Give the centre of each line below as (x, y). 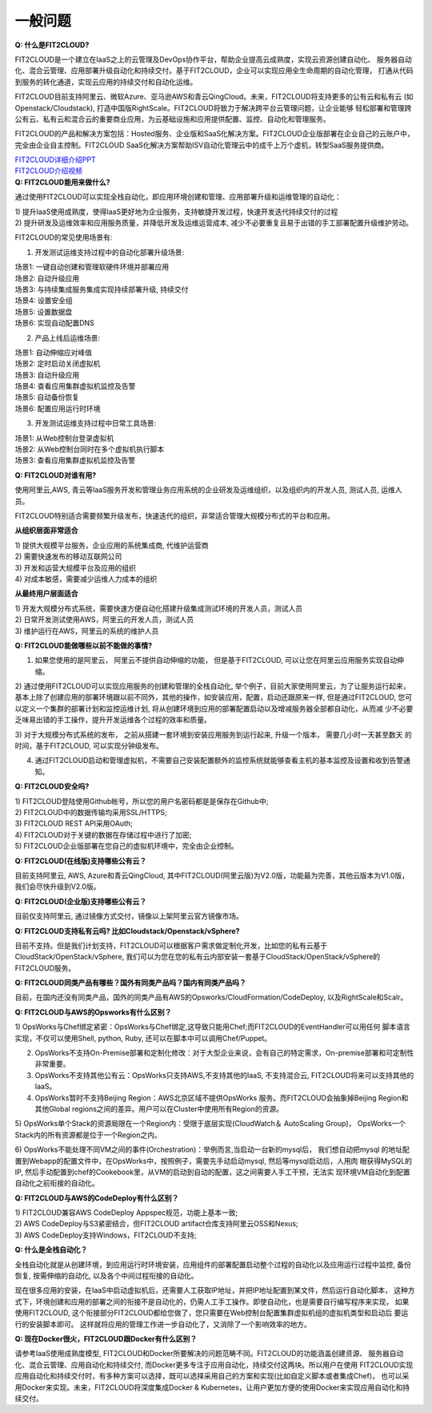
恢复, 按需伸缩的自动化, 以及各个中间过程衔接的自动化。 (106, 1276)
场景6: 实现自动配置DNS (55, 323)
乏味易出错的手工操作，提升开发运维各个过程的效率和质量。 (113, 720)
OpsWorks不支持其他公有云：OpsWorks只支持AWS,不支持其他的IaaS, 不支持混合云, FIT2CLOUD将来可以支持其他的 (224, 1075)
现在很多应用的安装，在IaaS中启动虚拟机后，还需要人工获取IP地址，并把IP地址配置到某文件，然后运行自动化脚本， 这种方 (215, 1290)
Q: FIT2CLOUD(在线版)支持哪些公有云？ (81, 861)
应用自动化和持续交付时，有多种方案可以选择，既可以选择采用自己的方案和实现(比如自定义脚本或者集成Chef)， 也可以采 (212, 1376)
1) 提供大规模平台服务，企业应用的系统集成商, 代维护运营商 (112, 545)
